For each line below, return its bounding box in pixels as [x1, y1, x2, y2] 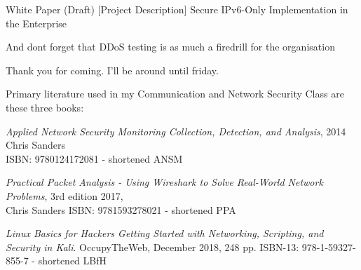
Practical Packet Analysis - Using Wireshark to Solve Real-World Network [6, 175, 323, 189]
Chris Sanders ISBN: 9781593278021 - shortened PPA [6, 202, 236, 217]
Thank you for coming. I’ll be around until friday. [6, 62, 219, 77]
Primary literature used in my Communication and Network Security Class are [6, 86, 344, 101]
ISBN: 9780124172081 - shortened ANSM [6, 151, 183, 166]
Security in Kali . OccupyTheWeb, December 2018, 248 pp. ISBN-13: [6, 239, 299, 254]
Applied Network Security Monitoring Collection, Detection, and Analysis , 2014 [6, 123, 346, 138]
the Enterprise [6, 15, 67, 30]
